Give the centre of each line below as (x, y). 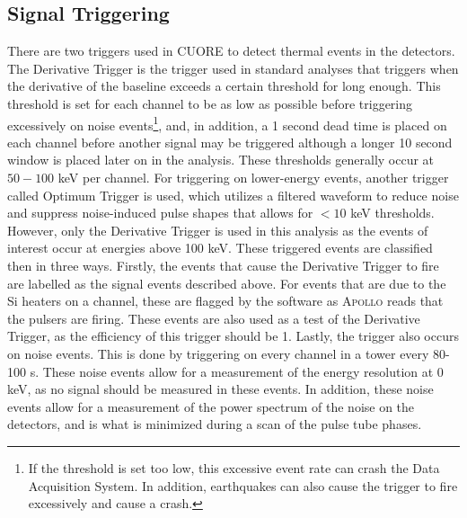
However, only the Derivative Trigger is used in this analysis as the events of (218, 230)
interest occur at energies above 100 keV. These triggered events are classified (220, 248)
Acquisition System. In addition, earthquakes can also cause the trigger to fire (243, 485)
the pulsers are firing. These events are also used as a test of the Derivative (214, 318)
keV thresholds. (392, 213)
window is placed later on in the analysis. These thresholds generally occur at (221, 160)
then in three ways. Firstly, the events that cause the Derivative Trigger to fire (223, 265)
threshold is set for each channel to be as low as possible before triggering (210, 103)
